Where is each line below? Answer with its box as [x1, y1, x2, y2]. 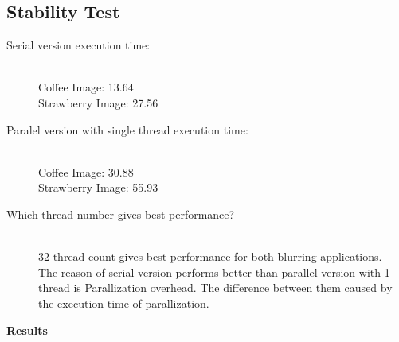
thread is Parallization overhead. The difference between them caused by [38, 279, 393, 296]
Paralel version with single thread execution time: [6, 121, 248, 138]
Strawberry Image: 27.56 [38, 94, 158, 111]
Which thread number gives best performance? [6, 205, 235, 222]
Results [6, 321, 48, 338]
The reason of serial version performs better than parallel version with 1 [38, 263, 390, 280]
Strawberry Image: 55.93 [38, 179, 158, 196]
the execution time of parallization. [38, 294, 209, 311]
